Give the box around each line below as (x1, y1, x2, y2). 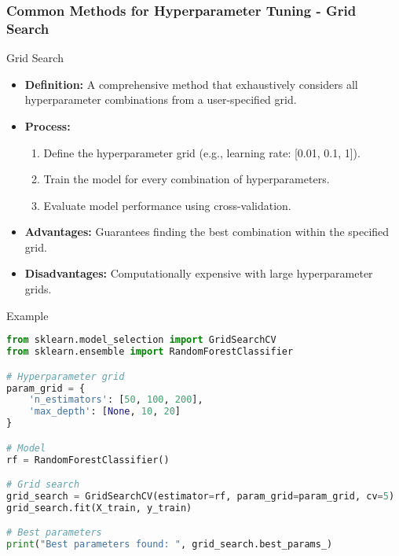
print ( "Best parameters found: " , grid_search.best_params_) (6, 539, 333, 550)
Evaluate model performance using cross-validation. (43, 197, 291, 213)
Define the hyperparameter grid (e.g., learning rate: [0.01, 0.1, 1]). (43, 144, 361, 160)
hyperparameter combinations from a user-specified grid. (24, 91, 297, 108)
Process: (24, 117, 71, 134)
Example (6, 307, 49, 323)
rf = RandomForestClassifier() (6, 454, 170, 466)
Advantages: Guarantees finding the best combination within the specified (24, 223, 390, 240)
